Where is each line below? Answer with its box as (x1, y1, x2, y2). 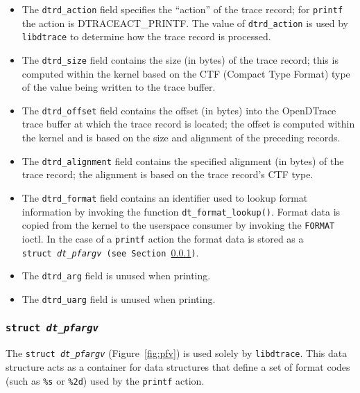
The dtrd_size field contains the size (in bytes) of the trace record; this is (22, 52, 338, 67)
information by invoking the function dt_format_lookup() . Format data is (22, 204, 341, 218)
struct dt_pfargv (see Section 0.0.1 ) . (22, 245, 199, 259)
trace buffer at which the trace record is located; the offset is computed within (22, 116, 355, 131)
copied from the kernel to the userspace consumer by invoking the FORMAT (22, 218, 335, 232)
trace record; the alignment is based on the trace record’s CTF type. (22, 167, 314, 182)
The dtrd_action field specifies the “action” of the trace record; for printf (22, 2, 343, 16)
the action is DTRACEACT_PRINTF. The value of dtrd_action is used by (22, 15, 348, 30)
